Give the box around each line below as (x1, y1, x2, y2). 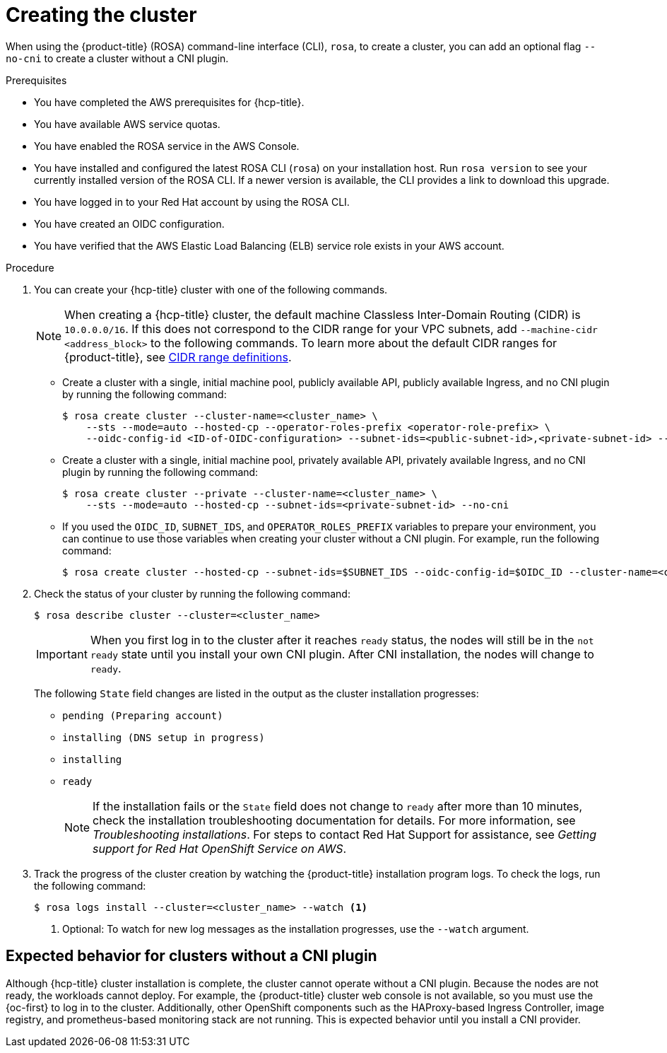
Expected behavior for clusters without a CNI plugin (6, 947, 377, 965)
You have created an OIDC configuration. (34, 217, 225, 230)
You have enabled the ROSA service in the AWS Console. (34, 139, 300, 152)
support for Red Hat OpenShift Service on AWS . (93, 841, 347, 856)
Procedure (6, 261, 54, 274)
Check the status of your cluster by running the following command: (34, 587, 350, 600)
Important (36, 646, 88, 661)
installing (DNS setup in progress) (62, 731, 265, 743)
